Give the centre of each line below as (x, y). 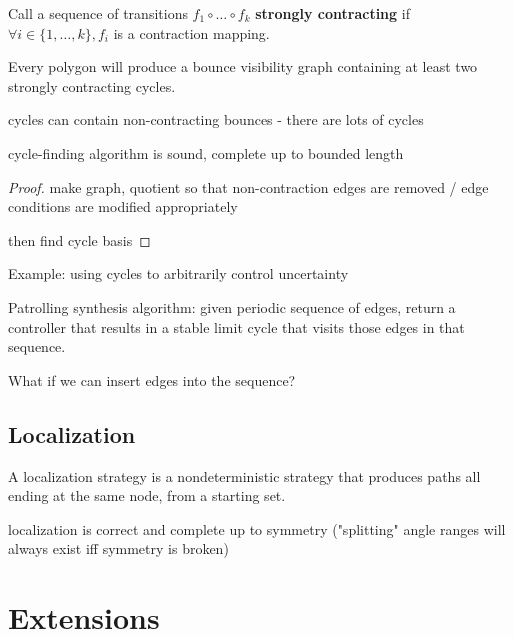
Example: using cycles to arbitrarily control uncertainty (178, 273)
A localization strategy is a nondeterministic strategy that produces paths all (244, 475)
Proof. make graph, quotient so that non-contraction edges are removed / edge (248, 186)
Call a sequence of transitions (98, 13)
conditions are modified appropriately (123, 206)
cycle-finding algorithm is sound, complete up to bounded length (206, 152)
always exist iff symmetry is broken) (118, 548)
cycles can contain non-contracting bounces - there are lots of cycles (216, 119)
